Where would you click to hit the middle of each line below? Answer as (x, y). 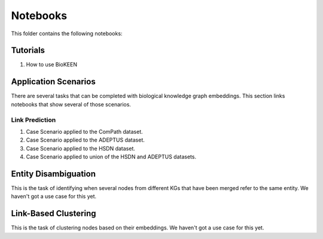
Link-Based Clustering (54, 214)
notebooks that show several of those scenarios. (71, 104)
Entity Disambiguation (53, 174)
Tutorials (28, 50)
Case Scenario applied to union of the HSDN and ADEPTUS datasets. (111, 157)
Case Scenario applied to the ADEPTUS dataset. (85, 140)
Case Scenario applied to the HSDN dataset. (81, 148)
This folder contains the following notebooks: (67, 33)
